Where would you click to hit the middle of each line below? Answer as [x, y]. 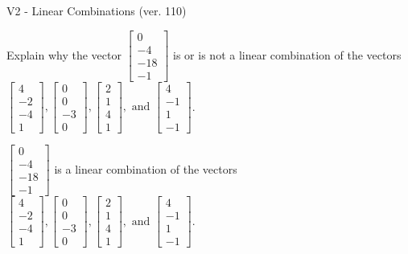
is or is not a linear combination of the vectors [287, 54]
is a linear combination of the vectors [146, 168]
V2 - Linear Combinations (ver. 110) [97, 10]
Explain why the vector [64, 54]
